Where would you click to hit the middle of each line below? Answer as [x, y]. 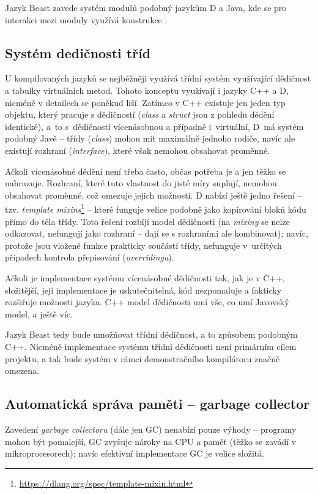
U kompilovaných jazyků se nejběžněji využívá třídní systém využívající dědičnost [158, 78]
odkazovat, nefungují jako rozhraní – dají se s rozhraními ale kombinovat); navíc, [157, 233]
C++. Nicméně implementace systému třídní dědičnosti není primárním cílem [151, 346]
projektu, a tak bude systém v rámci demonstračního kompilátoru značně [142, 358]
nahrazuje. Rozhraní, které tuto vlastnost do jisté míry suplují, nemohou [141, 183]
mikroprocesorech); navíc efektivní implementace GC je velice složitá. [135, 453]
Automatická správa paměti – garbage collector [157, 404]
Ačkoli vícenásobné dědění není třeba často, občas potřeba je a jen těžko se [146, 171]
